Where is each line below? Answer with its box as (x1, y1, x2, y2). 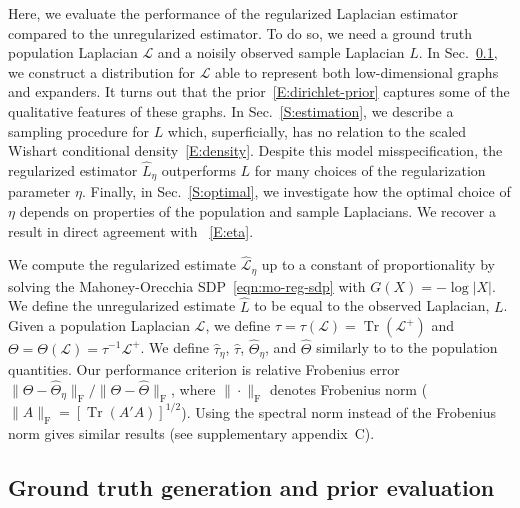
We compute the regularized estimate (8, 254, 237, 275)
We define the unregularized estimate (8, 295, 236, 316)
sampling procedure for (8, 120, 149, 141)
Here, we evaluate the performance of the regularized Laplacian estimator (8, 3, 459, 23)
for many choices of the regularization (254, 159, 486, 180)
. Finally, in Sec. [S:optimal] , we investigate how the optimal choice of (81, 181, 511, 202)
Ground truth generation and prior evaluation (8, 471, 495, 502)
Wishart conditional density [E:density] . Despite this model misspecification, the (8, 140, 503, 161)
